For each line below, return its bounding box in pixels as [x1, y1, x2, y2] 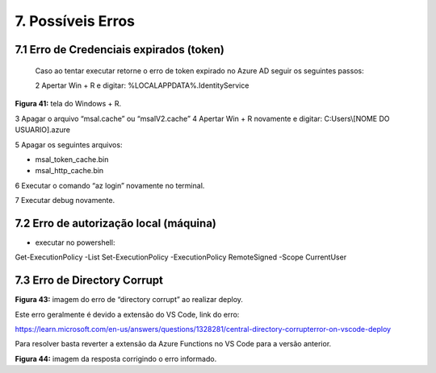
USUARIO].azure [15, 125, 70, 135]
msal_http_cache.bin [35, 166, 104, 176]
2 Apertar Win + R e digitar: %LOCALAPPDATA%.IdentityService [35, 81, 249, 90]
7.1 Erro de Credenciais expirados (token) [15, 43, 225, 56]
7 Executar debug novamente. [15, 196, 115, 205]
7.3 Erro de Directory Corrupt [15, 274, 164, 288]
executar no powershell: [35, 238, 115, 247]
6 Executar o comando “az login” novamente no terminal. [15, 180, 205, 190]
